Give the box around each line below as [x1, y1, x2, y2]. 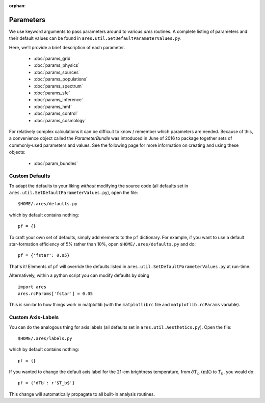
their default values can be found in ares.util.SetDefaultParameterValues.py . [9, 35, 182, 41]
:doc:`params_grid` [33, 55, 72, 61]
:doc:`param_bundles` [33, 160, 78, 166]
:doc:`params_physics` [33, 62, 79, 68]
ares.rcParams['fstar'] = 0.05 [18, 291, 93, 296]
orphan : [9, 3, 26, 8]
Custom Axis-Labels [9, 314, 59, 321]
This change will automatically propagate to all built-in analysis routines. [9, 391, 155, 397]
